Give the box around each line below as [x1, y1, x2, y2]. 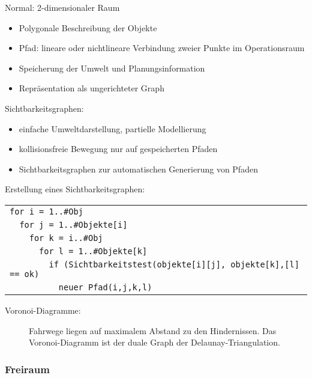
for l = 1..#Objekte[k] [39, 246, 148, 256]
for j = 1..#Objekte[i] [19, 219, 128, 230]
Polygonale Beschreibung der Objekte [19, 21, 157, 34]
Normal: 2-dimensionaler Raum [5, 1, 120, 13]
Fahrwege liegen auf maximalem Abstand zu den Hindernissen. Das [29, 324, 277, 337]
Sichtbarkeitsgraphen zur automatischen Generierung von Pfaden [19, 162, 258, 175]
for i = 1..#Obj [10, 206, 83, 216]
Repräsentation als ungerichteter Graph [19, 82, 164, 94]
